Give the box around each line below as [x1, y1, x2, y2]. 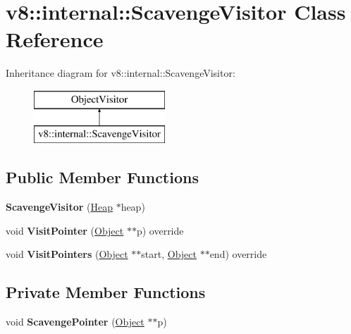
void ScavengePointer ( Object [6, 314, 144, 329]
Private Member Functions [6, 281, 206, 303]
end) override [209, 247, 267, 261]
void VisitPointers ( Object [6, 247, 128, 261]
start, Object [141, 247, 197, 261]
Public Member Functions [6, 166, 199, 188]
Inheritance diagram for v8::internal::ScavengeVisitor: [6, 66, 235, 80]
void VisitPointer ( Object [6, 223, 124, 237]
